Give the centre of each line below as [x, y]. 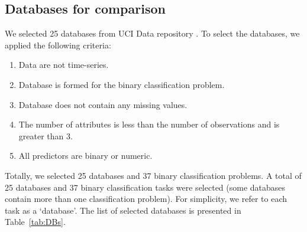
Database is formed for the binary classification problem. [122, 84]
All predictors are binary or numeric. [85, 156]
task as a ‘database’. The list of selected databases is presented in [123, 210]
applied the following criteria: [58, 45]
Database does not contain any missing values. [103, 104]
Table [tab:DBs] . [35, 222]
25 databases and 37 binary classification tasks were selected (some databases [145, 187]
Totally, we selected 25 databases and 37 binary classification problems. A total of [153, 175]
